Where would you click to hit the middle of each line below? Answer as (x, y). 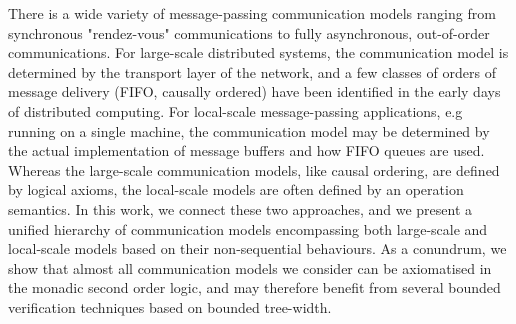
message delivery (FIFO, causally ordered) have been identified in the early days (254, 91)
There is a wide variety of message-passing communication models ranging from (252, 13)
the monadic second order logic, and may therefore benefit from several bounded (254, 287)
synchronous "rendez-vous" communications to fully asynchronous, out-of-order (249, 32)
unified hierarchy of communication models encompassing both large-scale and (248, 228)
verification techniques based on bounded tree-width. (170, 306)
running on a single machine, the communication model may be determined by (249, 130)
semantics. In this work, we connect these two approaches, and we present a (240, 208)
